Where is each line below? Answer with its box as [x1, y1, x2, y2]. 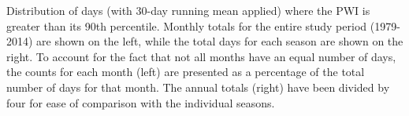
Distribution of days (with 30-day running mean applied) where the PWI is [6, 2, 370, 18]
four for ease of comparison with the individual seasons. [6, 94, 275, 111]
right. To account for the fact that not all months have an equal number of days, [6, 48, 396, 64]
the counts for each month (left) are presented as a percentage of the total [6, 63, 365, 80]
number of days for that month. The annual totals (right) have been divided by [6, 78, 390, 95]
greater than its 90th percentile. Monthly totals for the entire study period [6, 17, 367, 34]
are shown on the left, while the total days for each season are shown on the [36, 33, 403, 49]
